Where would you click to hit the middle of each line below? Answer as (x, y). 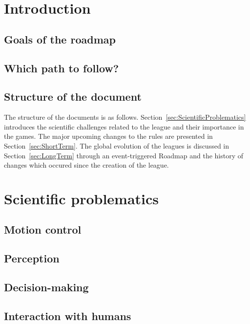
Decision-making (46, 287)
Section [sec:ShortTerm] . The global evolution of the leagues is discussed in (116, 145)
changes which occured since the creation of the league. (86, 165)
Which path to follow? (62, 68)
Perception (32, 258)
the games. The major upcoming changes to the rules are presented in (108, 136)
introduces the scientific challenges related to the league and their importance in (124, 126)
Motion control (43, 229)
